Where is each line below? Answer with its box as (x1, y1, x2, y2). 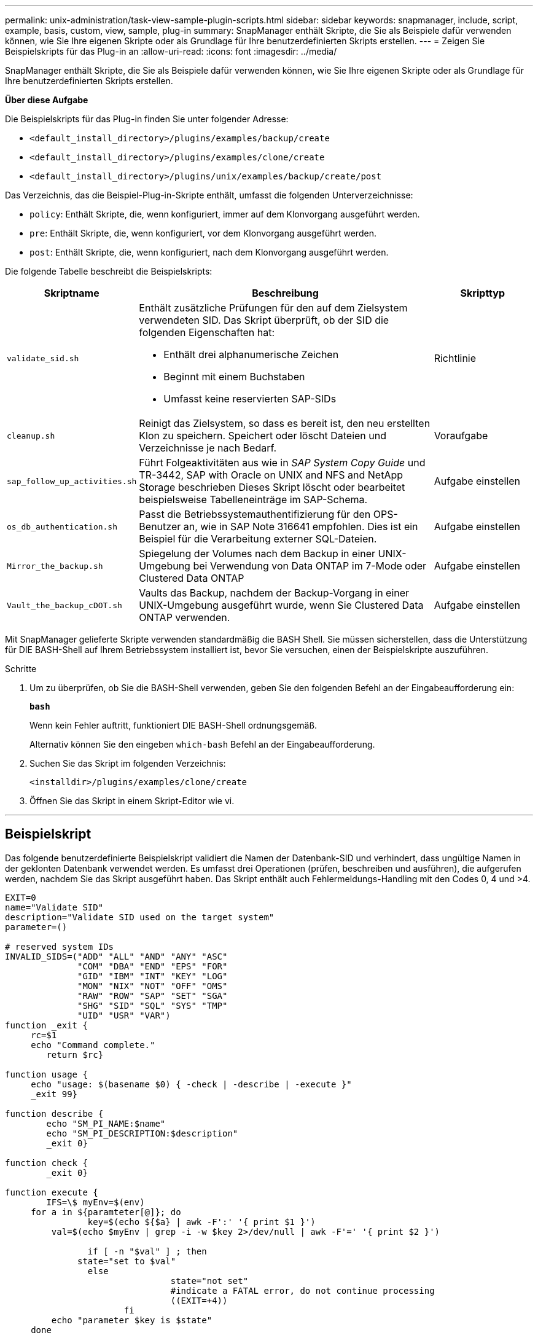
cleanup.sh (7, 431, 55, 440)
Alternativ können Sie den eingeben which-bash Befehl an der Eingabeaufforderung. (29, 739, 375, 749)
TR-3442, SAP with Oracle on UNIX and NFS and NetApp (139, 469, 404, 481)
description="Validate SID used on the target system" (5, 912, 275, 922)
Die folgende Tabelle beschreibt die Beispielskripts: (5, 266, 212, 276)
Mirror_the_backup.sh (7, 561, 103, 571)
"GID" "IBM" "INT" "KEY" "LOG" (77, 971, 228, 981)
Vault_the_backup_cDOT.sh (7, 600, 122, 610)
